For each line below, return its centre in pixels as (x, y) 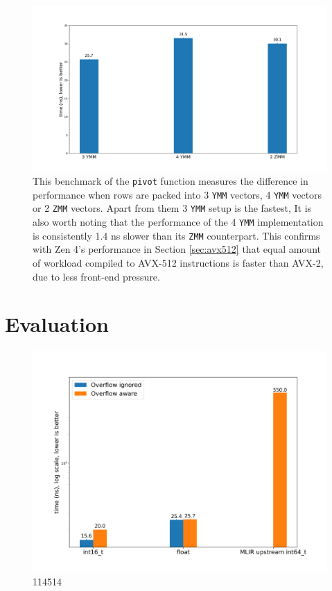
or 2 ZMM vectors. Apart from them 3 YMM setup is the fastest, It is (172, 208)
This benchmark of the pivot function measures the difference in (171, 181)
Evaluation (57, 324)
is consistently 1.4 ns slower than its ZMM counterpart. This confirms (176, 235)
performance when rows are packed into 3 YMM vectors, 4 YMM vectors (177, 194)
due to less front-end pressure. (96, 276)
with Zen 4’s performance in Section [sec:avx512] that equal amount (177, 249)
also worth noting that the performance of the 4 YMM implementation (178, 222)
